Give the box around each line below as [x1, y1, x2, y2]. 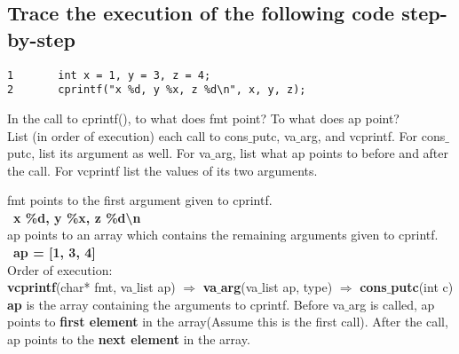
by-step [7, 25, 75, 52]
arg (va [220, 278, 258, 296]
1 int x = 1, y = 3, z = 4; [7, 68, 211, 82]
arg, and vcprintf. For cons [300, 126, 446, 145]
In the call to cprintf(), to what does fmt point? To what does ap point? [7, 108, 400, 127]
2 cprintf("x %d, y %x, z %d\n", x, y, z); [7, 83, 306, 97]
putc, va [252, 126, 297, 145]
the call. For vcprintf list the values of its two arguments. [7, 161, 318, 179]
